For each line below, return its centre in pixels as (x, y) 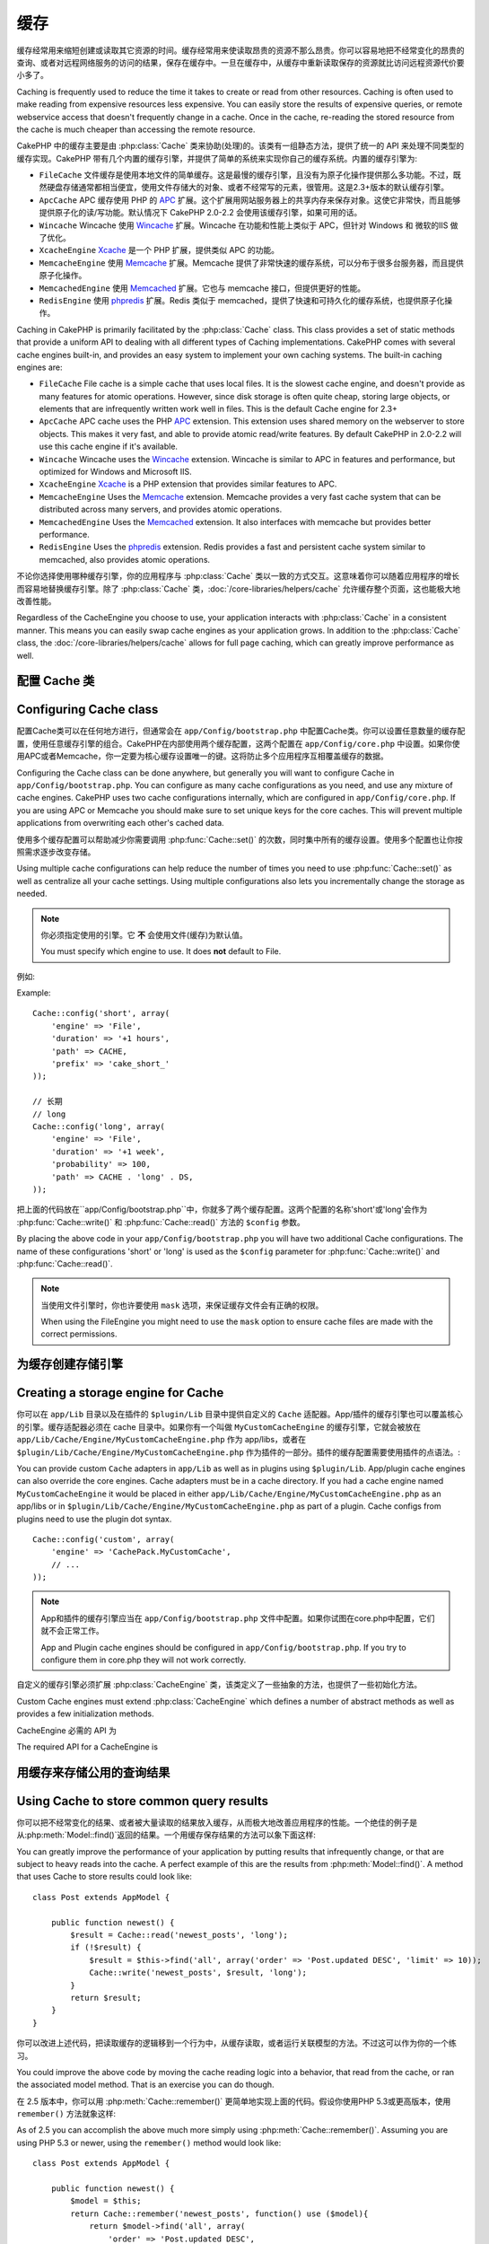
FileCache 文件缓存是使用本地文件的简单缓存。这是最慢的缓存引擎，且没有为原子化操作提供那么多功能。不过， (246, 175)
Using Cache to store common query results (143, 1801)
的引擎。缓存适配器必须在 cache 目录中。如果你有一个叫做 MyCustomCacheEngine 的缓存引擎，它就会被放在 (219, 1426)
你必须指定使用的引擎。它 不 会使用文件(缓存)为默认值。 (144, 934)
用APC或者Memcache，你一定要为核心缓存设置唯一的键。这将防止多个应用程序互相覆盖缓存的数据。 (203, 756)
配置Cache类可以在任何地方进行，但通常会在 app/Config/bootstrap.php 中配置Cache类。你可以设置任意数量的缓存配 (241, 731)
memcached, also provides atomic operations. (125, 559)
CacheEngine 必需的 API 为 (66, 1730)
